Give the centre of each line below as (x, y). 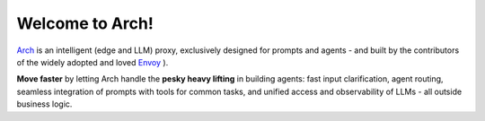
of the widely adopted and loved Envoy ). (93, 62)
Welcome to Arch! (85, 23)
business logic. (44, 104)
